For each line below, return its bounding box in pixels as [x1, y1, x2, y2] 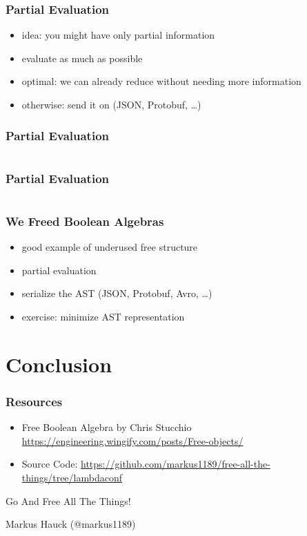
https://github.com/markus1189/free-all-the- [81, 457, 270, 471]
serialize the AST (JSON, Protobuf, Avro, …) [21, 286, 212, 300]
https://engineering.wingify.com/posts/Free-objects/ [21, 433, 244, 448]
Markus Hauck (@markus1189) [6, 517, 136, 531]
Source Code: [21, 457, 78, 471]
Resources [6, 392, 63, 410]
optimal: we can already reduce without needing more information [21, 74, 301, 88]
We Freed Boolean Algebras [6, 212, 164, 229]
